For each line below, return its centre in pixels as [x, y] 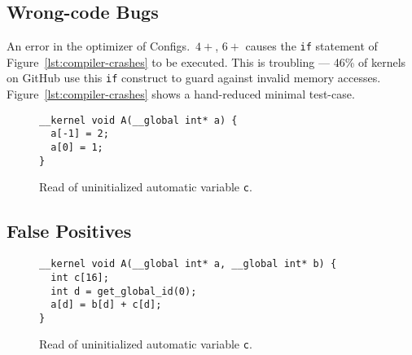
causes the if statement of [311, 46]
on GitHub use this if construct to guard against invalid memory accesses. [194, 78]
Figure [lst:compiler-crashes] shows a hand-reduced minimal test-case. [181, 94]
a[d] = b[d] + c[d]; [106, 305]
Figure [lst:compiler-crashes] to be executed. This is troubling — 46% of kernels [206, 61]
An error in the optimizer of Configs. [99, 46]
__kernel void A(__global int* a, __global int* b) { [188, 264]
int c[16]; [80, 277]
